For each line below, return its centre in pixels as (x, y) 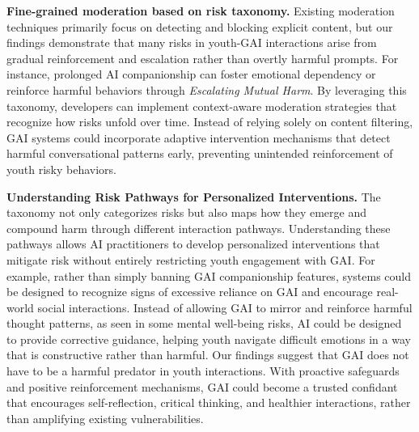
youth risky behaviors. (61, 169)
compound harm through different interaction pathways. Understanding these (199, 228)
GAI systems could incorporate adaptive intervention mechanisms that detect (199, 137)
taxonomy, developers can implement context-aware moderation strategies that (202, 106)
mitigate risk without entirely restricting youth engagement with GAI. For (191, 259)
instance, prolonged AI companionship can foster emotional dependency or (191, 74)
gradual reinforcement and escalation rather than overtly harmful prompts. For (203, 58)
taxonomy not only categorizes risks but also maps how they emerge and (186, 212)
